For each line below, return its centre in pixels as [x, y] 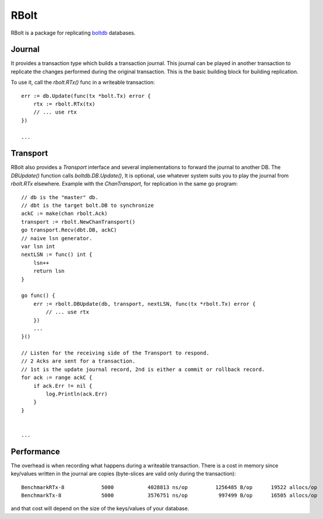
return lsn [49, 271]
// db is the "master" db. [60, 197]
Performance [35, 451]
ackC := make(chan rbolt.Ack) [65, 214]
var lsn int [38, 246]
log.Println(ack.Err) [77, 394]
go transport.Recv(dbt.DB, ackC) [69, 230]
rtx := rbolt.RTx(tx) [64, 104]
